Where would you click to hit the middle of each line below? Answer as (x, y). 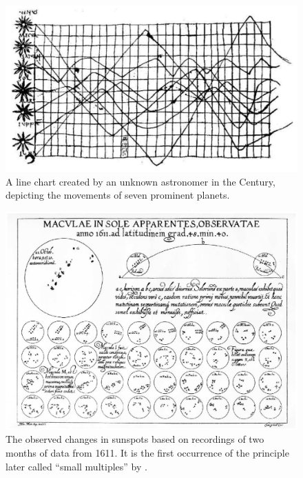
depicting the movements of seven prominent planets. (118, 195)
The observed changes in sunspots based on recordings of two (135, 439)
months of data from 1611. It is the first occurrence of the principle (147, 453)
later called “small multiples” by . (76, 466)
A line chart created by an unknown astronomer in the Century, (140, 181)
